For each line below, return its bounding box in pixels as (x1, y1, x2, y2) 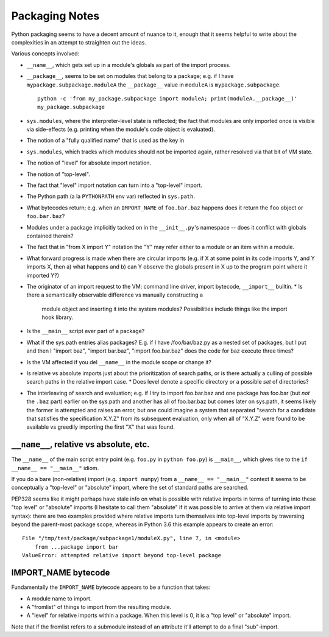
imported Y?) (26, 272, 59, 279)
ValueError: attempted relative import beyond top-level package (22, 552, 222, 559)
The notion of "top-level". (26, 171, 91, 178)
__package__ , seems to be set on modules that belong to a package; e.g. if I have (26, 72, 234, 80)
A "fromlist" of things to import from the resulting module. (26, 603, 172, 610)
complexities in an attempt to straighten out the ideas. (11, 38, 146, 46)
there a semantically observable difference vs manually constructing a (26, 291, 203, 298)
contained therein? (26, 232, 74, 239)
